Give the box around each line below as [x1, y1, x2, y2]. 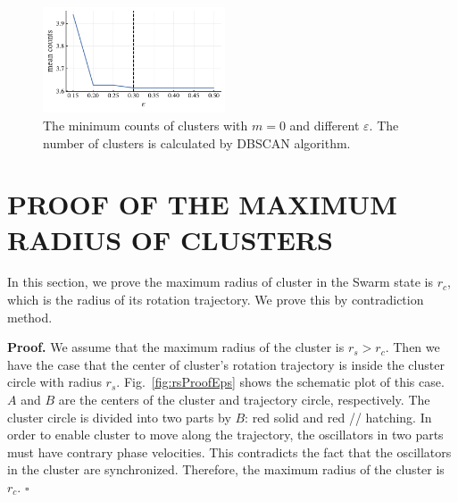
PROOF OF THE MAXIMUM [7, 186, 397, 222]
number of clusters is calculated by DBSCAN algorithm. [43, 133, 351, 152]
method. [7, 307, 53, 326]
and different [289, 115, 360, 134]
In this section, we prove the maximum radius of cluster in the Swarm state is [7, 272, 433, 291]
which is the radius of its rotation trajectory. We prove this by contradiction [7, 290, 424, 309]
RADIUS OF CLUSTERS [7, 221, 333, 257]
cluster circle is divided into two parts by [7, 407, 231, 426]
